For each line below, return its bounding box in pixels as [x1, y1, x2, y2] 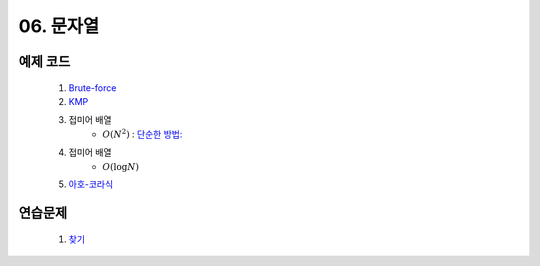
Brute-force [68, 81, 117, 94]
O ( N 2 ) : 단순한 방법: [102, 127, 183, 140]
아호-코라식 [68, 178, 114, 190]
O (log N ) [102, 161, 140, 172]
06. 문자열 [18, 15, 100, 37]
